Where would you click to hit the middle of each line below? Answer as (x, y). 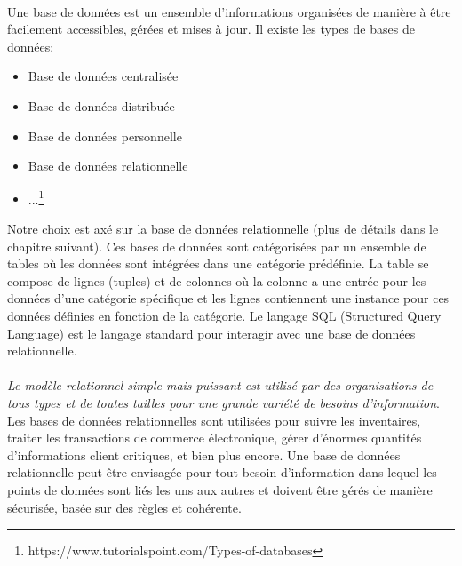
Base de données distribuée (101, 105)
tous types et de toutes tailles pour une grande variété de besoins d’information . (223, 402)
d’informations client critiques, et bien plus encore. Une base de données (204, 454)
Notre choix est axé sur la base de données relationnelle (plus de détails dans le (223, 228)
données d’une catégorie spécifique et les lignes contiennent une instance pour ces (228, 298)
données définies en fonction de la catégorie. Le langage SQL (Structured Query (224, 315)
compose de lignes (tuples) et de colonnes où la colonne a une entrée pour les (217, 280)
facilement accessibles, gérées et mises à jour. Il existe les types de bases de (211, 29)
